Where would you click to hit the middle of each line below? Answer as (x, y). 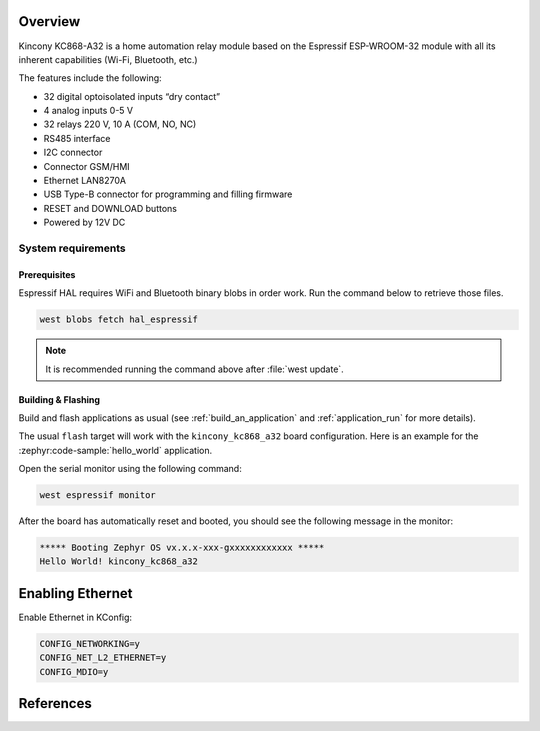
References (55, 703)
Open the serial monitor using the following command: (130, 469)
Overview (49, 21)
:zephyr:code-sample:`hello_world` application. (115, 450)
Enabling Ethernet (76, 593)
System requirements (72, 248)
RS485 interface (77, 138)
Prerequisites (47, 274)
